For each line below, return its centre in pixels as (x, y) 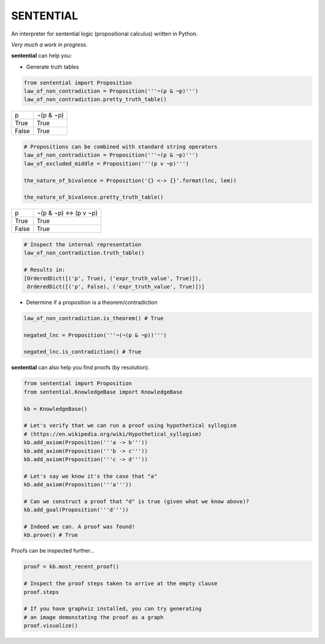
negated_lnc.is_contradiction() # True (82, 352)
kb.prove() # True (51, 535)
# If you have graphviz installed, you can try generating (113, 609)
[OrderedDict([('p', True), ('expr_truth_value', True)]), (113, 278)
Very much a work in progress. (49, 45)
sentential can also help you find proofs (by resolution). (80, 368)
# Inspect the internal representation (82, 244)
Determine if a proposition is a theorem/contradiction (92, 302)
